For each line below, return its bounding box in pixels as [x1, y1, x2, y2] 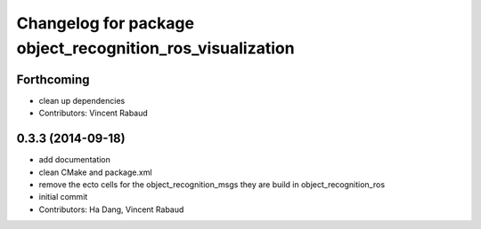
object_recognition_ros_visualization [16, 38, 295, 58]
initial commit [38, 192, 88, 202]
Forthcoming [16, 72, 90, 87]
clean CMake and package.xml [38, 167, 152, 178]
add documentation [38, 154, 111, 165]
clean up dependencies [38, 95, 126, 106]
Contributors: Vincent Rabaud [38, 107, 149, 119]
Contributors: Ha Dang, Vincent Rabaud [38, 204, 184, 215]
